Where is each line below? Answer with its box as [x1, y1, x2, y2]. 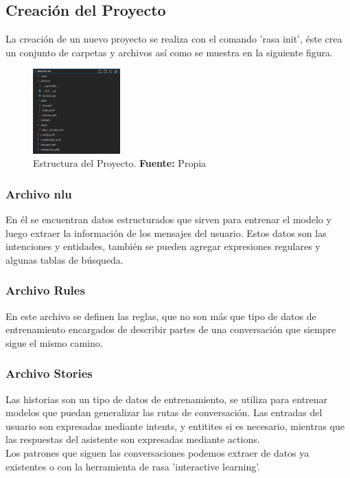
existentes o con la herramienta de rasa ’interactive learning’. [5, 459, 261, 473]
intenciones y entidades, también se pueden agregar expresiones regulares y [5, 239, 320, 253]
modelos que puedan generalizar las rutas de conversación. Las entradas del [5, 405, 323, 420]
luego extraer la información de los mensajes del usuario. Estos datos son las [5, 225, 327, 240]
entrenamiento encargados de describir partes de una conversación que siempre [5, 322, 336, 337]
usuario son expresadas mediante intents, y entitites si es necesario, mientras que [5, 418, 345, 433]
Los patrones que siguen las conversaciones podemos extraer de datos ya [5, 446, 310, 460]
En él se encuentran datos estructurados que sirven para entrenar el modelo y [5, 212, 331, 227]
